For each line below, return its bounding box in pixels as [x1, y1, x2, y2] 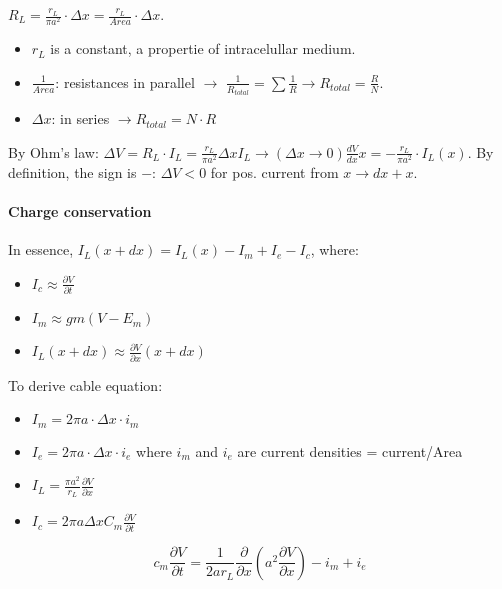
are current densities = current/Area [237, 440, 463, 461]
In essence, [8, 239, 74, 260]
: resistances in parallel [55, 71, 195, 92]
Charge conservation [8, 201, 152, 222]
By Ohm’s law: [8, 141, 99, 162]
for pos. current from [210, 161, 339, 182]
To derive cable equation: [8, 374, 163, 395]
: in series [51, 108, 110, 129]
